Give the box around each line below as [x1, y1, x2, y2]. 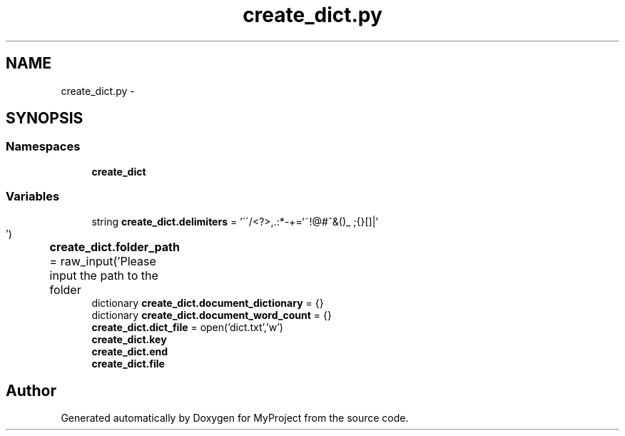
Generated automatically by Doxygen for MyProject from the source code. [61, 412, 409, 425]
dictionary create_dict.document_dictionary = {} [91, 296, 324, 309]
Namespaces [6, 139, 81, 154]
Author [6, 381, 56, 400]
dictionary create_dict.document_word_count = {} [91, 308, 332, 321]
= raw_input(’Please [49, 253, 156, 268]
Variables [6, 189, 60, 204]
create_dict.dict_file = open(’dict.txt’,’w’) [91, 320, 283, 333]
